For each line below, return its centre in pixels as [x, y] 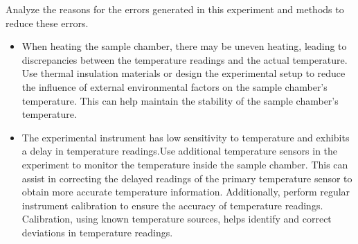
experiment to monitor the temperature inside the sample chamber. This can [185, 164]
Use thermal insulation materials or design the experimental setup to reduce [184, 73]
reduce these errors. [47, 23]
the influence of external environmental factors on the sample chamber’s [174, 86]
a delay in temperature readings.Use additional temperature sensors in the [180, 151]
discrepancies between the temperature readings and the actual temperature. [185, 59]
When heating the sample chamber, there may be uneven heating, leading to [184, 46]
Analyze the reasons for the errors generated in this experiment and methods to [175, 9]
